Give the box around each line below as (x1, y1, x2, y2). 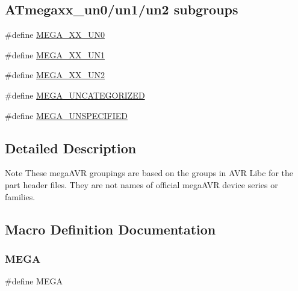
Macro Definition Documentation (5, 219, 216, 238)
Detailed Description (5, 138, 137, 157)
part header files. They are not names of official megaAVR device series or (5, 178, 278, 191)
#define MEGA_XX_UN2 (5, 69, 105, 81)
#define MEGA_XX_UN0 (5, 28, 105, 41)
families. (5, 190, 36, 203)
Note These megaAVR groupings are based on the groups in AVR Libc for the (5, 167, 293, 179)
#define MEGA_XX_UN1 (5, 48, 105, 61)
